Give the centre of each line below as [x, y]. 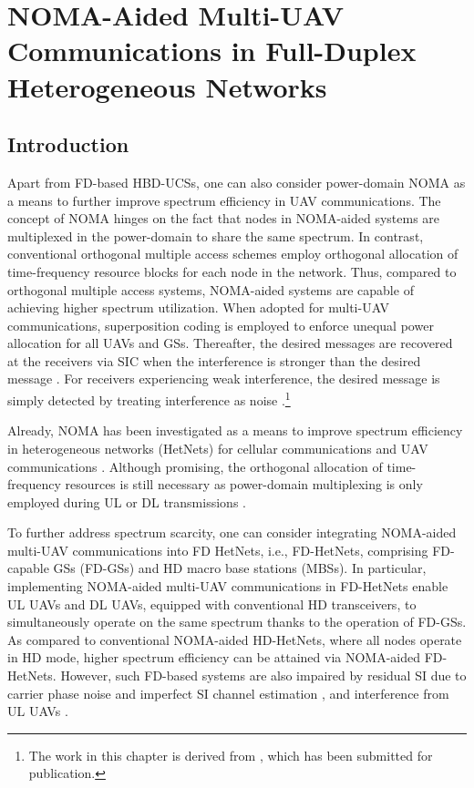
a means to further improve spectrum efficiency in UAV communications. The [224, 200]
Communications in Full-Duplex [212, 51]
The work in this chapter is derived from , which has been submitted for [231, 755]
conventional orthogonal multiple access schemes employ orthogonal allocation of [233, 254]
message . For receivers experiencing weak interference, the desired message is [224, 379]
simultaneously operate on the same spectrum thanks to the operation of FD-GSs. [237, 622]
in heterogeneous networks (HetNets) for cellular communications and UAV [218, 448]
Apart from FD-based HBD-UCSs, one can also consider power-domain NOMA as [237, 182]
